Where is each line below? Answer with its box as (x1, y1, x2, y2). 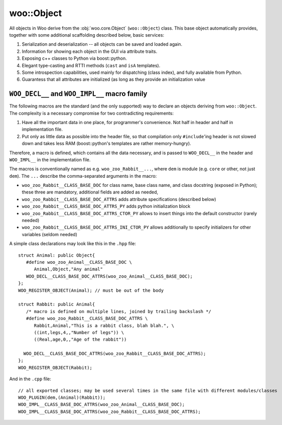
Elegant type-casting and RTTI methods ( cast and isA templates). (22, 62, 161, 68)
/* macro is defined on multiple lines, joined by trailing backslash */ (26, 308, 212, 314)
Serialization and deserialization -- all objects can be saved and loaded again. (22, 41, 183, 47)
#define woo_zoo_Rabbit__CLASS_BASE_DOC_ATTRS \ (26, 315, 148, 322)
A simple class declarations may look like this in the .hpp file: (9, 241, 136, 247)
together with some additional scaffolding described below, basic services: (9, 32, 165, 38)
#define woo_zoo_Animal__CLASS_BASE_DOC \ (26, 259, 132, 265)
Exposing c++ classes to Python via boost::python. (22, 55, 127, 61)
